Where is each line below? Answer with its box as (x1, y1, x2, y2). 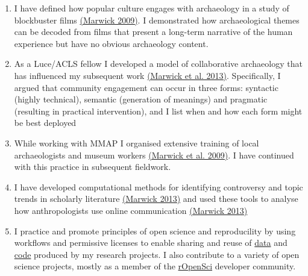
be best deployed (14, 116, 77, 129)
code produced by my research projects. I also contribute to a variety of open (14, 248, 300, 260)
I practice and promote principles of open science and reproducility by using (14, 224, 296, 237)
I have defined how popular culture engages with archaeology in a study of (14, 2, 289, 14)
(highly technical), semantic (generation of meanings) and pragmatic (14, 93, 268, 105)
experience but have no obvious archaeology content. (14, 37, 209, 49)
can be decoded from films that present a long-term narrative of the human (14, 25, 293, 38)
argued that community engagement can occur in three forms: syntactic (14, 81, 278, 93)
